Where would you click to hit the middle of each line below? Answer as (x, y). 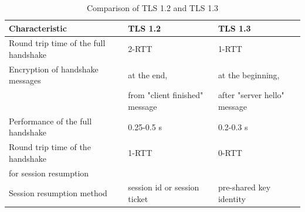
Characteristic (38, 28)
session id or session (164, 187)
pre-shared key (244, 187)
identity (232, 199)
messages (25, 80)
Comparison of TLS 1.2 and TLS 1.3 (152, 8)
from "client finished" (166, 95)
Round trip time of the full (57, 43)
